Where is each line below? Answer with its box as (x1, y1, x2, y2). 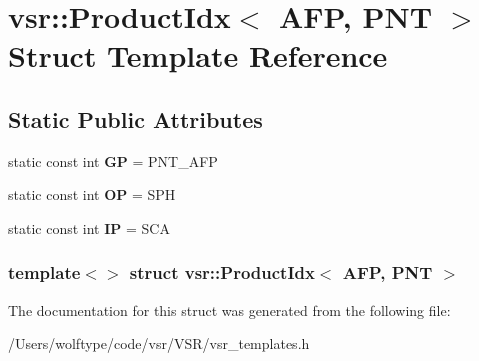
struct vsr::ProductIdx (129, 260, 315, 285)
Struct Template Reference (8, 35, 388, 76)
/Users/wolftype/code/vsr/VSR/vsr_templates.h (8, 333, 310, 354)
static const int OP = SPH (8, 184, 176, 205)
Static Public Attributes (8, 103, 263, 134)
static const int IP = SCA (8, 217, 170, 238)
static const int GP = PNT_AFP (8, 150, 218, 171)
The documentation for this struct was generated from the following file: (8, 299, 451, 320)
